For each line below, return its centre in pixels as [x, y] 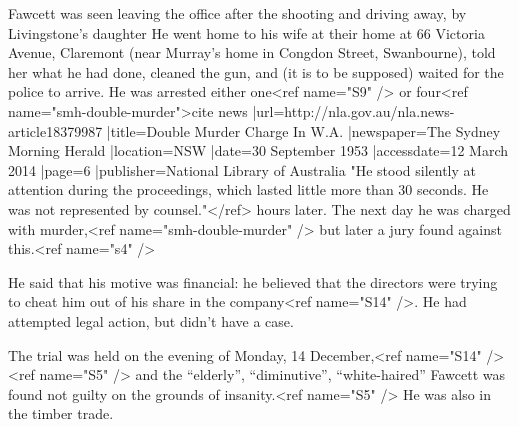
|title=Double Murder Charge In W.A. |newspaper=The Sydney [303, 130]
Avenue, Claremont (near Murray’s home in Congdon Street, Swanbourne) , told [252, 52]
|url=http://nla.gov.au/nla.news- [353, 110]
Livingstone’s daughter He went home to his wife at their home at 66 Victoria [246, 32]
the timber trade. [61, 413]
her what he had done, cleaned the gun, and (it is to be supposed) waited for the [256, 71]
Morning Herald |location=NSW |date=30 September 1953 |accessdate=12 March [258, 150]
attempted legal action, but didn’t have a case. [151, 320]
